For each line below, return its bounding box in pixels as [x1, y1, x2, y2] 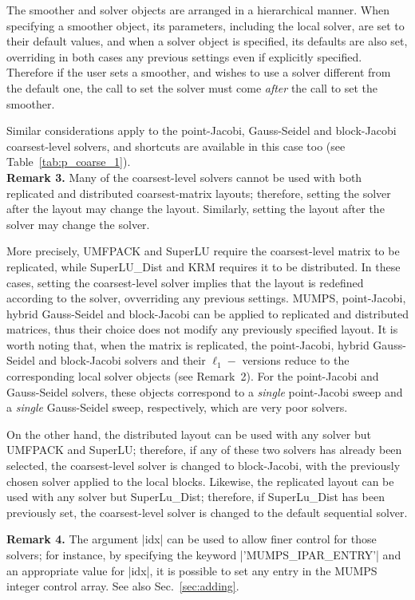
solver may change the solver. [6, 215, 150, 232]
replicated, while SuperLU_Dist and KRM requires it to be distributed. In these [6, 258, 401, 274]
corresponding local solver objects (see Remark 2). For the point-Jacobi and [6, 368, 379, 385]
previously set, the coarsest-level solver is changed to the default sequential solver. [6, 503, 408, 520]
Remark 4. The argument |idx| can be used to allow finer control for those [6, 531, 377, 547]
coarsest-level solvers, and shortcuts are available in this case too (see [6, 137, 346, 154]
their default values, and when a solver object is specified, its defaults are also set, [6, 33, 408, 49]
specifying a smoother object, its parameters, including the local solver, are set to [6, 17, 405, 34]
